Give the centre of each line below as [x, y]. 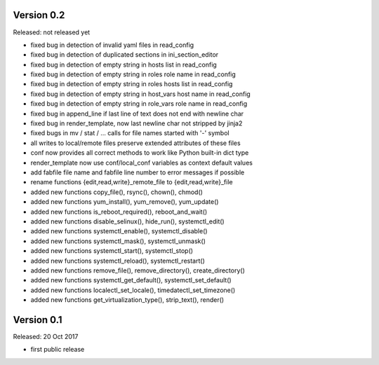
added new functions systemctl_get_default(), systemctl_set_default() [131, 280]
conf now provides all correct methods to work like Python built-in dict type [140, 153]
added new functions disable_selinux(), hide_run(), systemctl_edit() [127, 221]
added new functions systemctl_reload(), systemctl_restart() [118, 261]
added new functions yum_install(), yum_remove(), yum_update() [125, 202]
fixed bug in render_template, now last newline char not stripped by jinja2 [137, 123]
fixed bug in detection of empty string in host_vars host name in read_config [140, 94]
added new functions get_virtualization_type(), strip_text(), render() [127, 300]
